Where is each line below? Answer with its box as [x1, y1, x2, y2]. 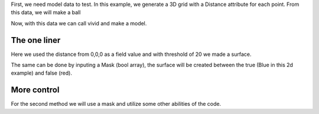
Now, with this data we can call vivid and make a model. [11, 19, 147, 26]
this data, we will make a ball [11, 9, 81, 16]
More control [11, 85, 60, 95]
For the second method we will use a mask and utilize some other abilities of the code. [11, 100, 222, 108]
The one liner [11, 35, 61, 45]
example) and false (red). [11, 69, 72, 76]
